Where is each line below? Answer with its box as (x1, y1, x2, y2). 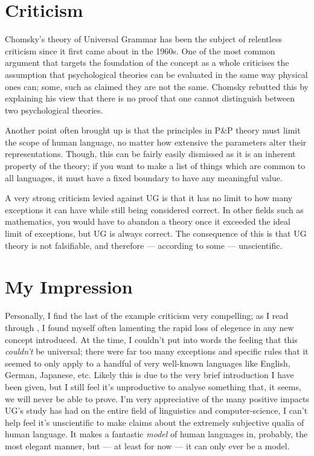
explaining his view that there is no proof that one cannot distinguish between (5, 92, 295, 104)
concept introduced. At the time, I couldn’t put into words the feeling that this (5, 333, 298, 345)
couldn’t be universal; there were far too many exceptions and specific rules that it (5, 345, 309, 358)
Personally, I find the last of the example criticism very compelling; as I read (5, 309, 289, 322)
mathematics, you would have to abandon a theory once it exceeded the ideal (5, 215, 290, 228)
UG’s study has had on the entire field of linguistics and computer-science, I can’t (5, 404, 308, 417)
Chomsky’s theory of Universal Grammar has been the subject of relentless (5, 33, 282, 45)
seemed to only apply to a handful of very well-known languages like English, (5, 356, 290, 369)
